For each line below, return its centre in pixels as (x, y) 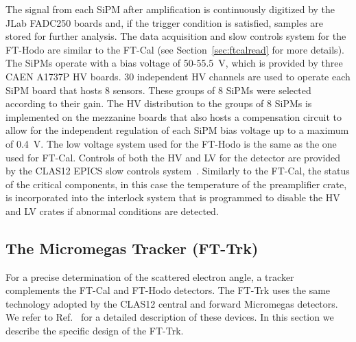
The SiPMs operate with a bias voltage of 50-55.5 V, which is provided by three (174, 63)
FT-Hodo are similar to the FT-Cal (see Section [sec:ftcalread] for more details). (175, 49)
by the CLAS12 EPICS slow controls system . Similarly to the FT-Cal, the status (178, 171)
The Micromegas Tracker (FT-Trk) (132, 248)
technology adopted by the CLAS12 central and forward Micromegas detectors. (172, 303)
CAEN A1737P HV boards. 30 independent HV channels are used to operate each (178, 76)
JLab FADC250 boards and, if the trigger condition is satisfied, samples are (165, 22)
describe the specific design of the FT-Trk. (95, 331)
